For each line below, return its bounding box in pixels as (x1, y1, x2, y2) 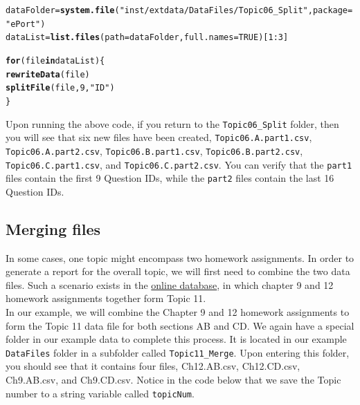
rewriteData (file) (6, 69, 90, 79)
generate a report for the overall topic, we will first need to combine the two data (6, 264, 350, 279)
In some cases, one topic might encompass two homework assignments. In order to (6, 250, 354, 265)
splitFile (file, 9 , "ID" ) (6, 83, 115, 93)
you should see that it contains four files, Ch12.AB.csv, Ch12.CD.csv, (6, 359, 300, 373)
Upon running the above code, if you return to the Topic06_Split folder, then (6, 116, 339, 131)
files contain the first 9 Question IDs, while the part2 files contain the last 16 (6, 171, 334, 185)
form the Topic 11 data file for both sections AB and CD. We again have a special (6, 318, 354, 332)
